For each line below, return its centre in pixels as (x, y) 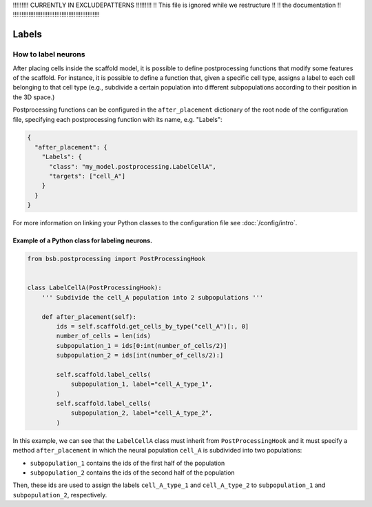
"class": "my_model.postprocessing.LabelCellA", (133, 166)
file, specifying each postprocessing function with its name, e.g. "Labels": (118, 119)
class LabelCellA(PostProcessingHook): (94, 288)
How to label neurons (49, 54)
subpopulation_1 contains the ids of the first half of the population (127, 463)
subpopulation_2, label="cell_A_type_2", (142, 413)
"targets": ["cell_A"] (87, 176)
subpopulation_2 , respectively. (60, 495)
